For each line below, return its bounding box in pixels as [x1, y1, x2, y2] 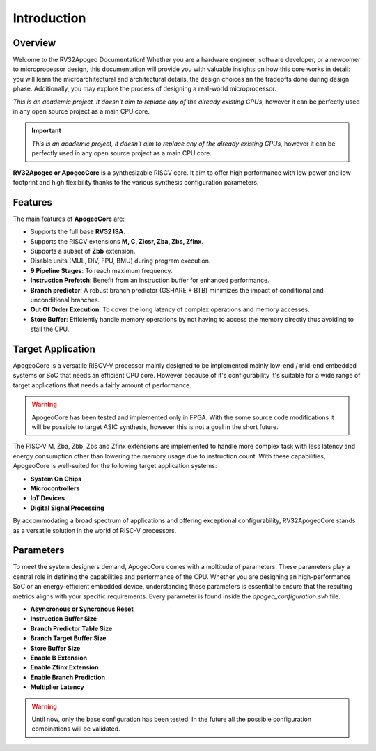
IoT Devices [30, 494, 65, 502]
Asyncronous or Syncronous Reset [30, 605, 134, 613]
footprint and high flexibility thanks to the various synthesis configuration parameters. [13, 178, 259, 186]
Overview [13, 37, 56, 49]
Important [31, 126, 62, 135]
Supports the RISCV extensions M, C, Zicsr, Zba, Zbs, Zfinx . [30, 237, 204, 245]
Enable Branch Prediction [30, 673, 106, 681]
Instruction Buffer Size [30, 614, 97, 623]
